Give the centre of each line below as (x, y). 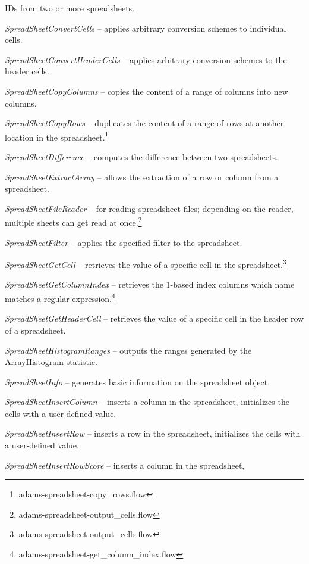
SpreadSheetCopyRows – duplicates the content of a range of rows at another (144, 123)
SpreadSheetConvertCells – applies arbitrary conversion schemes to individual (146, 28)
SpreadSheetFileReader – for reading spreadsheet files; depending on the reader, (149, 208)
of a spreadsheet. (35, 330)
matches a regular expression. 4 (60, 297)
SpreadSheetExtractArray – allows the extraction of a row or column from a (142, 177)
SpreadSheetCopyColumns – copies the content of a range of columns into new (146, 91)
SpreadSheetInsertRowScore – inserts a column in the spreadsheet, (125, 465)
